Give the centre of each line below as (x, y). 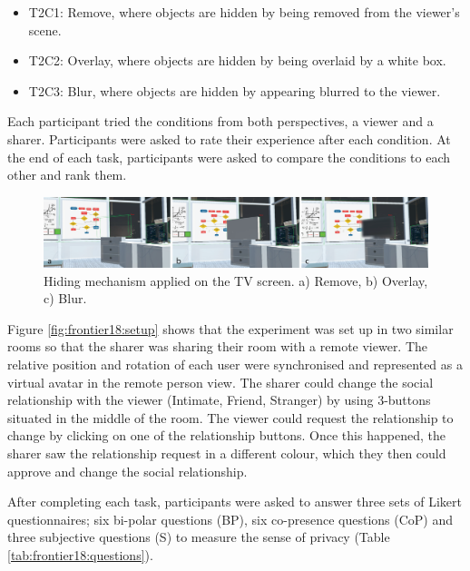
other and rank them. (67, 175)
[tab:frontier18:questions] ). (80, 554)
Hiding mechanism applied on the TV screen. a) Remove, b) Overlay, (236, 280)
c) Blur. (65, 298)
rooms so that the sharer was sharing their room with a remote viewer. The (218, 346)
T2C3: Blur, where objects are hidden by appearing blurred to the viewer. (235, 90)
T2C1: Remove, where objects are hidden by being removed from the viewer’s (244, 12)
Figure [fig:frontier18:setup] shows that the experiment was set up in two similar (230, 328)
